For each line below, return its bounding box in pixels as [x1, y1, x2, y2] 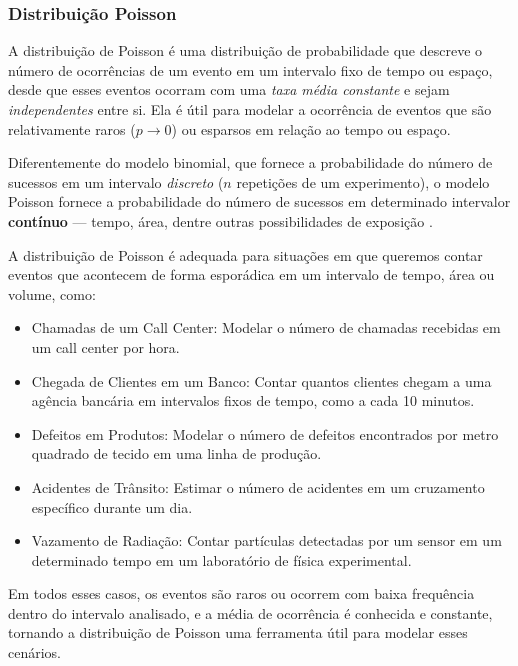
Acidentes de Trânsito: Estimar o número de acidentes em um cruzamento [31, 476, 485, 497]
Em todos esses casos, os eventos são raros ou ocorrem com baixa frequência [8, 583, 475, 604]
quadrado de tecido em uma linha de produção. [31, 443, 322, 464]
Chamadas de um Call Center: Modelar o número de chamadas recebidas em [31, 317, 501, 338]
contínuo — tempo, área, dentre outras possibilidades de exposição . [8, 210, 433, 231]
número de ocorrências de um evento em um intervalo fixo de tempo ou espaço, [8, 59, 493, 80]
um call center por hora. [31, 336, 180, 357]
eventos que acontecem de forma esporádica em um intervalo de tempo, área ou [8, 264, 495, 285]
